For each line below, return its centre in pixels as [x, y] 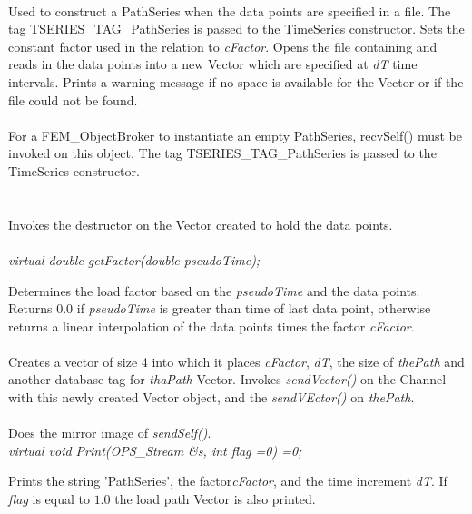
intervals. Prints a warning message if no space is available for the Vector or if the [236, 81]
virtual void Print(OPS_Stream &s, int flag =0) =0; [155, 450]
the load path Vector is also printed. [215, 499]
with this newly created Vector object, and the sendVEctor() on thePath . [211, 397]
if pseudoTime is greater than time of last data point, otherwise [254, 308]
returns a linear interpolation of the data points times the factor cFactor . [211, 326]
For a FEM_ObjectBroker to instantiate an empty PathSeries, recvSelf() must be [235, 135]
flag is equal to [49, 499]
